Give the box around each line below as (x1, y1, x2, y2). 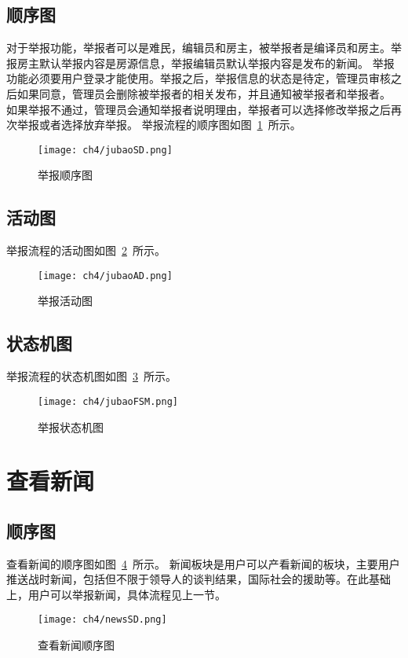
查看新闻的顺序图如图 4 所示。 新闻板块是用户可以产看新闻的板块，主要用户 (6, 555, 400, 572)
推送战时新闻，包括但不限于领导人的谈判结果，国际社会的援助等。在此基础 (6, 571, 391, 587)
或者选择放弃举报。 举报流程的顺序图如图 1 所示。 (38, 116, 301, 133)
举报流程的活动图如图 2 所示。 (6, 242, 166, 259)
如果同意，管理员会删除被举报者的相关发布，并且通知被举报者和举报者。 (16, 85, 391, 101)
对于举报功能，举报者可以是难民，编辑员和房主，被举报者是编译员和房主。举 (6, 39, 402, 56)
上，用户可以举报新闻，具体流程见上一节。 (6, 586, 226, 602)
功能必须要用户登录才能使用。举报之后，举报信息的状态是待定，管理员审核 (6, 70, 391, 86)
